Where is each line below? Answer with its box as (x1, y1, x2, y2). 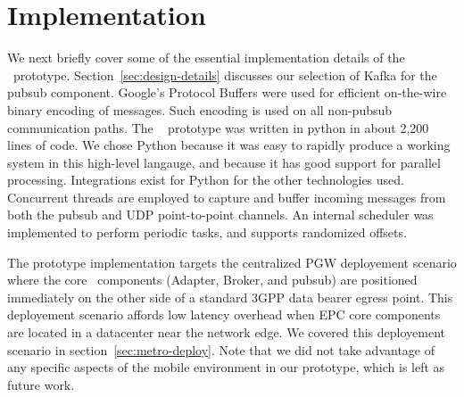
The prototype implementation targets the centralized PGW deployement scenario (7, 252, 457, 271)
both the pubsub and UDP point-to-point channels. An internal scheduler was (7, 205, 434, 224)
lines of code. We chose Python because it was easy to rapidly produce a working (7, 136, 451, 154)
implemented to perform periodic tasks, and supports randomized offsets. (7, 223, 407, 242)
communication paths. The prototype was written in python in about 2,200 (7, 118, 429, 136)
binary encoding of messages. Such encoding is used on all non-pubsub (7, 100, 393, 119)
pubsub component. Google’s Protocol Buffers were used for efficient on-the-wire (7, 83, 447, 102)
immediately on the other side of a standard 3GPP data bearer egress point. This (7, 287, 453, 306)
